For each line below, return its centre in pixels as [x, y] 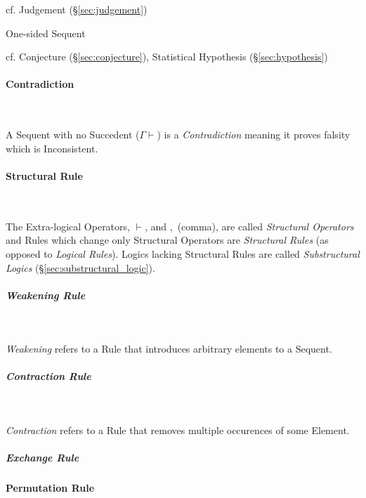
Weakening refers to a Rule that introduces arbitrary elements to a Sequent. [169, 349]
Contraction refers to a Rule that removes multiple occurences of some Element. [178, 430]
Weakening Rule [46, 295]
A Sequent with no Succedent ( [73, 135]
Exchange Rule [43, 458]
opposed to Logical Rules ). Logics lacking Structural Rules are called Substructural [183, 253]
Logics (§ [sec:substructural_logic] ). [80, 267]
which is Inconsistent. [52, 148]
